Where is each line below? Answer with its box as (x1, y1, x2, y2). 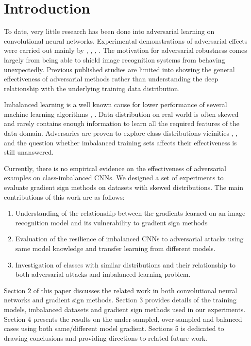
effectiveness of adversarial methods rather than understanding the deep (4, 74, 218, 84)
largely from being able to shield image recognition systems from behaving (4, 54, 225, 64)
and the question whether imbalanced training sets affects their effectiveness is (4, 137, 237, 147)
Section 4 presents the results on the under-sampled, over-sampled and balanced (4, 314, 242, 324)
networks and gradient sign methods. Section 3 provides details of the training (4, 295, 236, 305)
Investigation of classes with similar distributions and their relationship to (15, 259, 235, 269)
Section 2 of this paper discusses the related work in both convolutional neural (4, 285, 237, 295)
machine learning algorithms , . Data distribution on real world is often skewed (4, 109, 239, 119)
